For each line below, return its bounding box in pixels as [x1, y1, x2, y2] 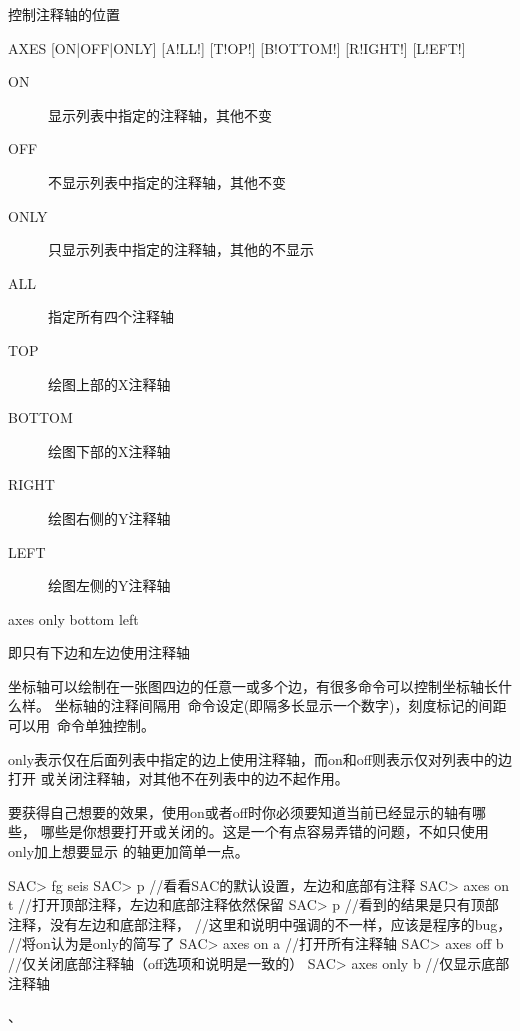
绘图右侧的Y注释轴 [48, 507, 171, 528]
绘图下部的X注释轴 [48, 440, 171, 461]
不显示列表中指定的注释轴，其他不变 [48, 171, 286, 192]
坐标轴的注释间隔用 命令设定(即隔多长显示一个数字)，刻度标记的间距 [54, 695, 507, 716]
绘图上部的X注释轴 [48, 373, 171, 394]
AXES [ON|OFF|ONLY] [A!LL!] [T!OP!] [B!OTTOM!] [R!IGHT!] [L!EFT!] [8, 37, 466, 58]
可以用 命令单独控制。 [8, 715, 155, 736]
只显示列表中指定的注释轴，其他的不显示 [48, 239, 314, 260]
